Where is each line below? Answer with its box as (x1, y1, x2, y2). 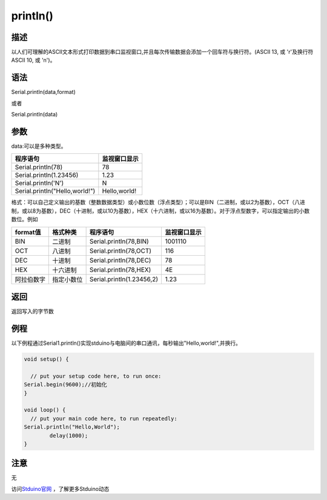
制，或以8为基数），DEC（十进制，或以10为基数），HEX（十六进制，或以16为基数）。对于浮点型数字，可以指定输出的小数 (11, 207, 310, 215)
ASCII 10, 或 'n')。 (11, 56, 56, 64)
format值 (15, 228, 41, 236)
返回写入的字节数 (11, 308, 54, 315)
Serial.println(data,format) (11, 88, 76, 96)
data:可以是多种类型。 (11, 142, 67, 150)
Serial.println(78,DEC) (89, 256, 151, 264)
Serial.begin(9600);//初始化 (24, 381, 107, 388)
